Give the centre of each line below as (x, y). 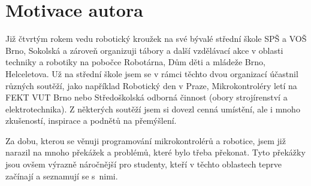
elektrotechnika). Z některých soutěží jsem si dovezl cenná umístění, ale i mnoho (153, 109)
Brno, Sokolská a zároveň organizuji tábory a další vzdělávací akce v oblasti (144, 50)
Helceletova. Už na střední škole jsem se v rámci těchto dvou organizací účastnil (152, 73)
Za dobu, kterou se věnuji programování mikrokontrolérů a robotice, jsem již (146, 140)
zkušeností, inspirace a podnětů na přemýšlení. (91, 121)
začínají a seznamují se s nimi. (62, 176)
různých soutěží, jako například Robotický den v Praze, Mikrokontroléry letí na (151, 85)
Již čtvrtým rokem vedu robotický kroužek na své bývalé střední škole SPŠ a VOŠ (156, 39)
